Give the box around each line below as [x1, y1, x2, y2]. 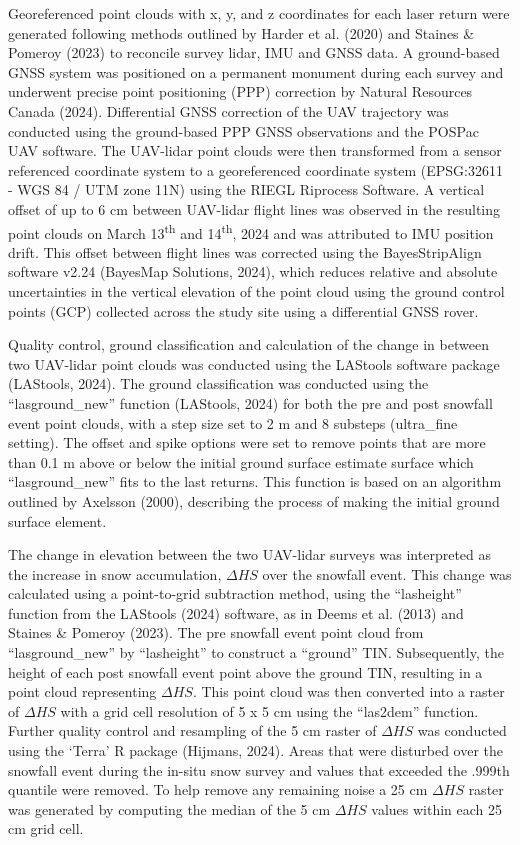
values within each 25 [371, 798, 503, 819]
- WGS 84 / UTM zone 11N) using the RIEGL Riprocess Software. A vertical [8, 179, 485, 200]
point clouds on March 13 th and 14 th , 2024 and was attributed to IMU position [8, 219, 494, 243]
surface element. [8, 510, 107, 531]
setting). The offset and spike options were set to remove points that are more [8, 432, 486, 453]
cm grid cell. [8, 818, 84, 839]
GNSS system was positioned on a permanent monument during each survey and [8, 61, 504, 82]
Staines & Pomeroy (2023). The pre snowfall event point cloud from [8, 622, 424, 643]
